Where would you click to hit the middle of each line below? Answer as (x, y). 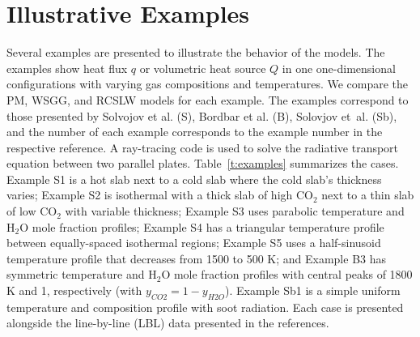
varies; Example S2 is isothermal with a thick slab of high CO (160, 195)
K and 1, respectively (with (74, 290)
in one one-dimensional (339, 68)
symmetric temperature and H (82, 274)
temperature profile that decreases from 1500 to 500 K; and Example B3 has (197, 258)
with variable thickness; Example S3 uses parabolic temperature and (235, 211)
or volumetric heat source (203, 68)
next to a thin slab (368, 195)
